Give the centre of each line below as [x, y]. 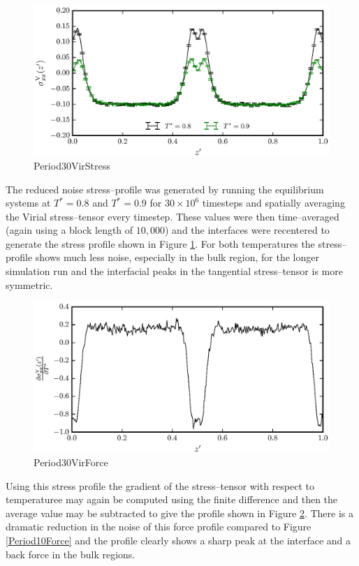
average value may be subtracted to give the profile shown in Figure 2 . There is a [179, 513]
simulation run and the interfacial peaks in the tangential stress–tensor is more [174, 271]
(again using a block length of [69, 230]
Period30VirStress [72, 165]
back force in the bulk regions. [71, 554]
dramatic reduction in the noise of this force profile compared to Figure [159, 527]
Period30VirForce [71, 462]
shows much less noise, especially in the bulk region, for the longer [177, 257]
